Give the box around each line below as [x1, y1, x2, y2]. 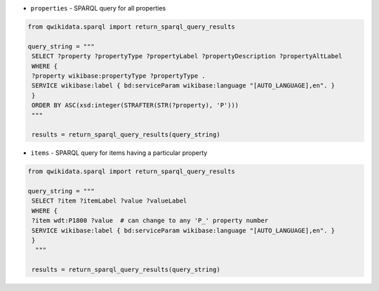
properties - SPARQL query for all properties [30, 4, 166, 12]
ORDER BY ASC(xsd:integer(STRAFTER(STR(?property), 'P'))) [32, 102, 239, 109]
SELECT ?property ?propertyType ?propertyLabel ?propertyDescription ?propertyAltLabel [32, 53, 343, 60]
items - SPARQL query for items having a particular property [30, 149, 208, 157]
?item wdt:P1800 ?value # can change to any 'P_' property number [32, 217, 269, 224]
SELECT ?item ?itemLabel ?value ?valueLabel [32, 197, 187, 205]
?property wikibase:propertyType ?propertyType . [32, 72, 206, 80]
